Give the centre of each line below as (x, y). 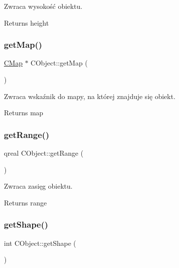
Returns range (25, 202)
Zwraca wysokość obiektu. (43, 6)
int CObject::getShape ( (40, 243)
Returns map (24, 113)
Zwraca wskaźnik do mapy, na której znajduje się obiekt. (90, 96)
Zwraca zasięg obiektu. (38, 186)
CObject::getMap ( (59, 63)
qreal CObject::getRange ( (44, 153)
